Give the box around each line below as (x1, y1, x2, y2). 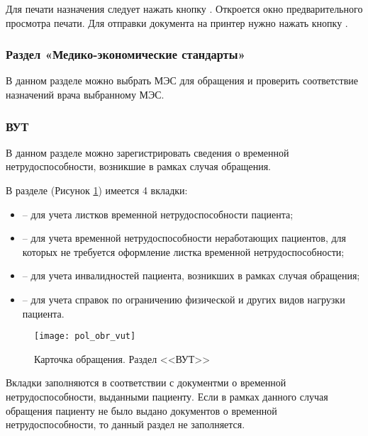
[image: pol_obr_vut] (34, 331, 136, 342)
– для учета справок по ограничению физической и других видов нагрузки (22, 291, 345, 306)
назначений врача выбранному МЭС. (6, 87, 165, 101)
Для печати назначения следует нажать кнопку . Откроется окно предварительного (6, 1, 363, 16)
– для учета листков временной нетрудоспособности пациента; (22, 206, 294, 221)
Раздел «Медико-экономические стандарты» (6, 45, 245, 63)
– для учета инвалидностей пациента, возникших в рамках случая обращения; (22, 268, 360, 283)
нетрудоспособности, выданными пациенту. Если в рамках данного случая (6, 389, 328, 403)
